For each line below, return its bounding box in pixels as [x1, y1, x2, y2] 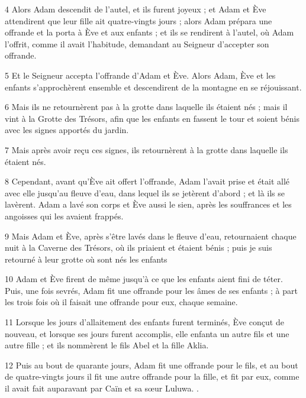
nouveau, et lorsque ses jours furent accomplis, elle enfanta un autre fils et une [5, 327, 289, 339]
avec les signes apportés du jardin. [5, 124, 129, 136]
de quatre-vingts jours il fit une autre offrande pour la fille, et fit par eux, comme [5, 370, 299, 383]
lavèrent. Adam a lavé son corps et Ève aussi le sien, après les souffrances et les [5, 198, 292, 211]
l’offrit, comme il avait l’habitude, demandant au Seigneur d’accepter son [5, 37, 269, 50]
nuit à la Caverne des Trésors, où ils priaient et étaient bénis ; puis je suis [5, 241, 272, 254]
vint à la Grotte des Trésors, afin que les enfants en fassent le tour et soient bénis [5, 112, 299, 124]
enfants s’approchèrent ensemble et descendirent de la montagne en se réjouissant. [5, 80, 302, 93]
